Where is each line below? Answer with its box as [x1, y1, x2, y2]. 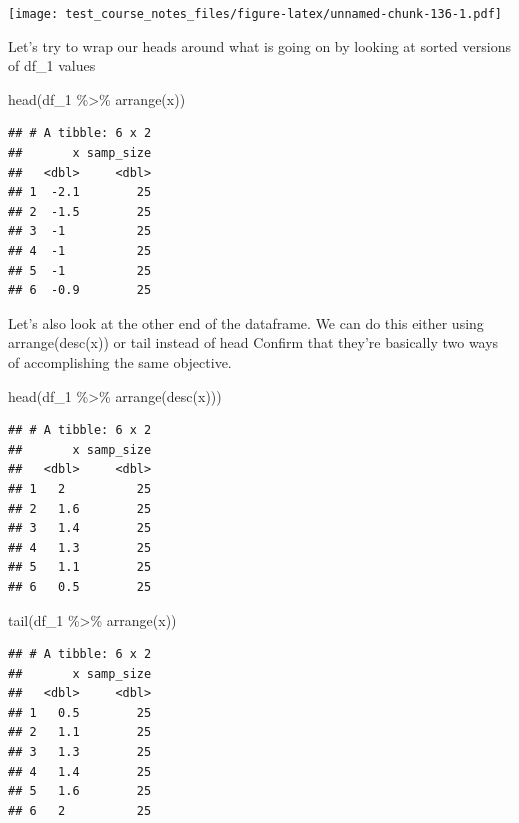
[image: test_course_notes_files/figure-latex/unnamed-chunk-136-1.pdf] [8, 7, 502, 21]
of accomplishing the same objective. [8, 351, 232, 372]
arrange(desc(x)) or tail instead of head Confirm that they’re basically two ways [8, 332, 499, 353]
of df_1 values [8, 55, 96, 76]
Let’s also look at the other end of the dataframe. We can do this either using [8, 312, 484, 333]
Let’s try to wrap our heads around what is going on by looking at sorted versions [8, 35, 511, 56]
